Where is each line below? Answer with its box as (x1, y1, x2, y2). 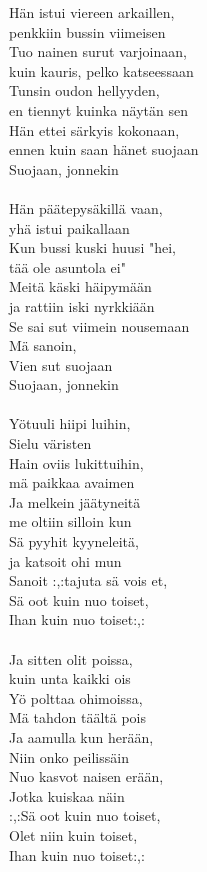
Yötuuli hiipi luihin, (9, 413, 131, 434)
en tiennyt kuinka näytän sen (9, 99, 188, 120)
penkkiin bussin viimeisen (9, 21, 166, 42)
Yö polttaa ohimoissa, (9, 687, 143, 708)
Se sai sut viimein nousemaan (9, 315, 190, 336)
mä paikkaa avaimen (9, 472, 135, 493)
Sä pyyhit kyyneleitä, (9, 531, 139, 552)
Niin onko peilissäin (9, 746, 129, 767)
